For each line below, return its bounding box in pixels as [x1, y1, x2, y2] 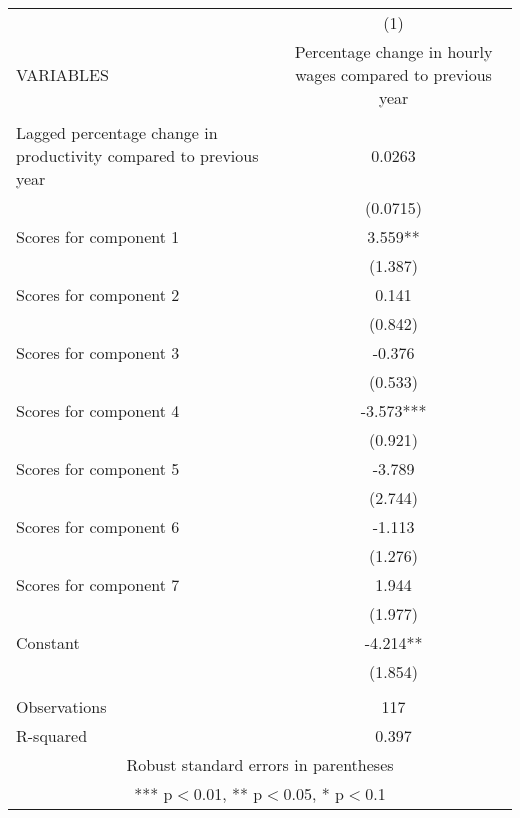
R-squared [16, 724, 88, 747]
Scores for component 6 [16, 515, 180, 538]
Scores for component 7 [16, 573, 180, 596]
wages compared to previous [295, 63, 492, 86]
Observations [16, 695, 107, 718]
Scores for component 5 [16, 457, 180, 480]
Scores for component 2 [16, 283, 180, 306]
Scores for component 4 [16, 399, 180, 422]
